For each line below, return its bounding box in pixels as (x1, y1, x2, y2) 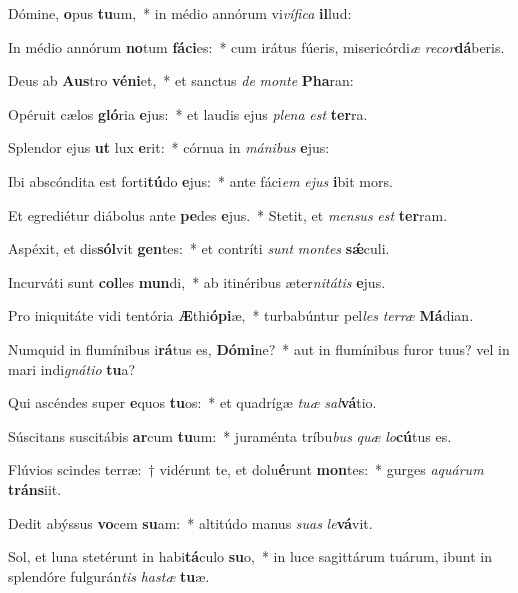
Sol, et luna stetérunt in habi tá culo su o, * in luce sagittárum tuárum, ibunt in (8, 546, 492, 567)
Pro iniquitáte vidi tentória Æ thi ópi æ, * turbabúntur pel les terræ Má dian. (8, 305, 474, 326)
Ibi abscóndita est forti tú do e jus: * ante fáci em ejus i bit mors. (8, 170, 393, 191)
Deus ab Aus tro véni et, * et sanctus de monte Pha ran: (8, 70, 354, 91)
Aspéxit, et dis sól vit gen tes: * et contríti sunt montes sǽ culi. (8, 238, 390, 259)
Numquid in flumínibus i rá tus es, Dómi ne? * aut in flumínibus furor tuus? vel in (8, 338, 510, 359)
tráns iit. (8, 478, 62, 499)
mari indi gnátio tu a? (8, 358, 136, 379)
